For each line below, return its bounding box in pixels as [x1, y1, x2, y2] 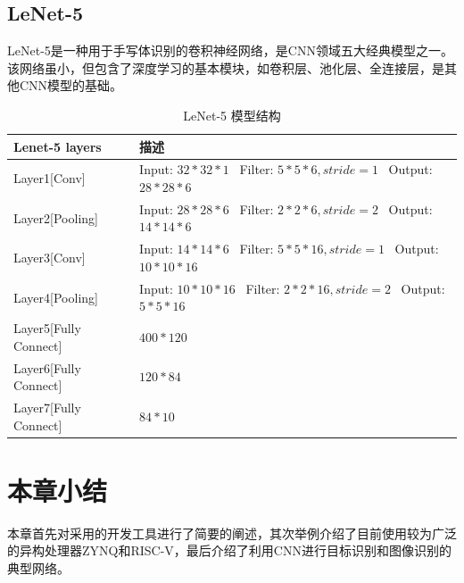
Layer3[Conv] [13, 248, 86, 267]
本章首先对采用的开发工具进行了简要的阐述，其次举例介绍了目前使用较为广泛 [7, 523, 457, 542]
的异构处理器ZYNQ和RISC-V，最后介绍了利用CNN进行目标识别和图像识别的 [7, 541, 452, 560]
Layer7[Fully [13, 398, 81, 417]
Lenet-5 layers [13, 137, 102, 155]
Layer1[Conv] [13, 169, 86, 187]
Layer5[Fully [13, 319, 81, 337]
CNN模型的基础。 [19, 76, 123, 95]
